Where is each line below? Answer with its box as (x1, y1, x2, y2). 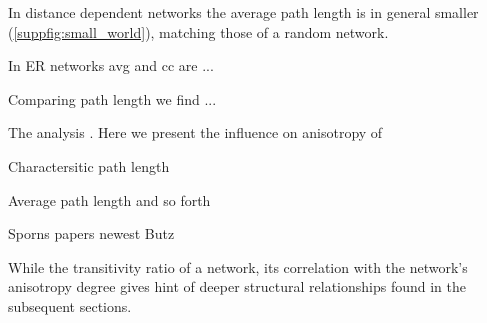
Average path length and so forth (8, 189, 211, 210)
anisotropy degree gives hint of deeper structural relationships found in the (8, 276, 466, 297)
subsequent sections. (8, 295, 132, 316)
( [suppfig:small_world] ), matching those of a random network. (8, 21, 389, 42)
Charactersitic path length (8, 155, 170, 176)
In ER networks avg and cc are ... (8, 55, 214, 76)
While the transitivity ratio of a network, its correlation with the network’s (8, 256, 468, 277)
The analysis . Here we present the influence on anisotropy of (8, 122, 383, 143)
